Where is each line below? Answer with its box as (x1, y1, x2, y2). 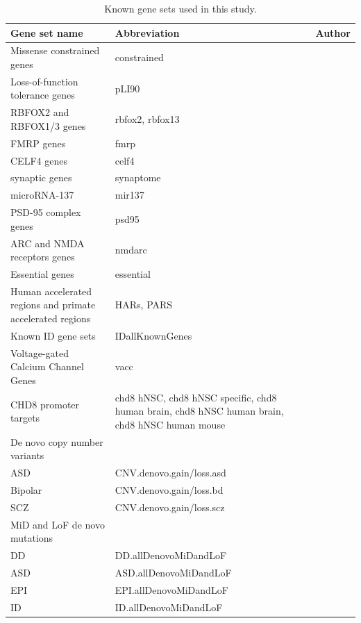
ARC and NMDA (10, 235, 85, 250)
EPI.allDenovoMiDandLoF (115, 582, 228, 597)
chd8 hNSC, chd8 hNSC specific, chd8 (115, 390, 277, 404)
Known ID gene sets (10, 328, 96, 342)
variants (10, 448, 44, 463)
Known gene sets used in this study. (104, 1, 257, 15)
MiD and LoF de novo (10, 517, 105, 531)
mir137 (115, 188, 144, 202)
